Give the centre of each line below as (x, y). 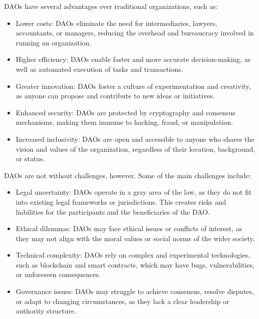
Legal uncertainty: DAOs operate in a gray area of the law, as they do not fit (134, 192)
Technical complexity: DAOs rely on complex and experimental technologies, (133, 255)
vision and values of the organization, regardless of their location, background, (135, 149)
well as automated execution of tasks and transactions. (99, 69)
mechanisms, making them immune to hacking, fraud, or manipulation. (124, 122)
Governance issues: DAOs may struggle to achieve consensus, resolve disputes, (135, 291)
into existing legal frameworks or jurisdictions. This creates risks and (121, 201)
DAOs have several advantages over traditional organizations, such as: (111, 6)
